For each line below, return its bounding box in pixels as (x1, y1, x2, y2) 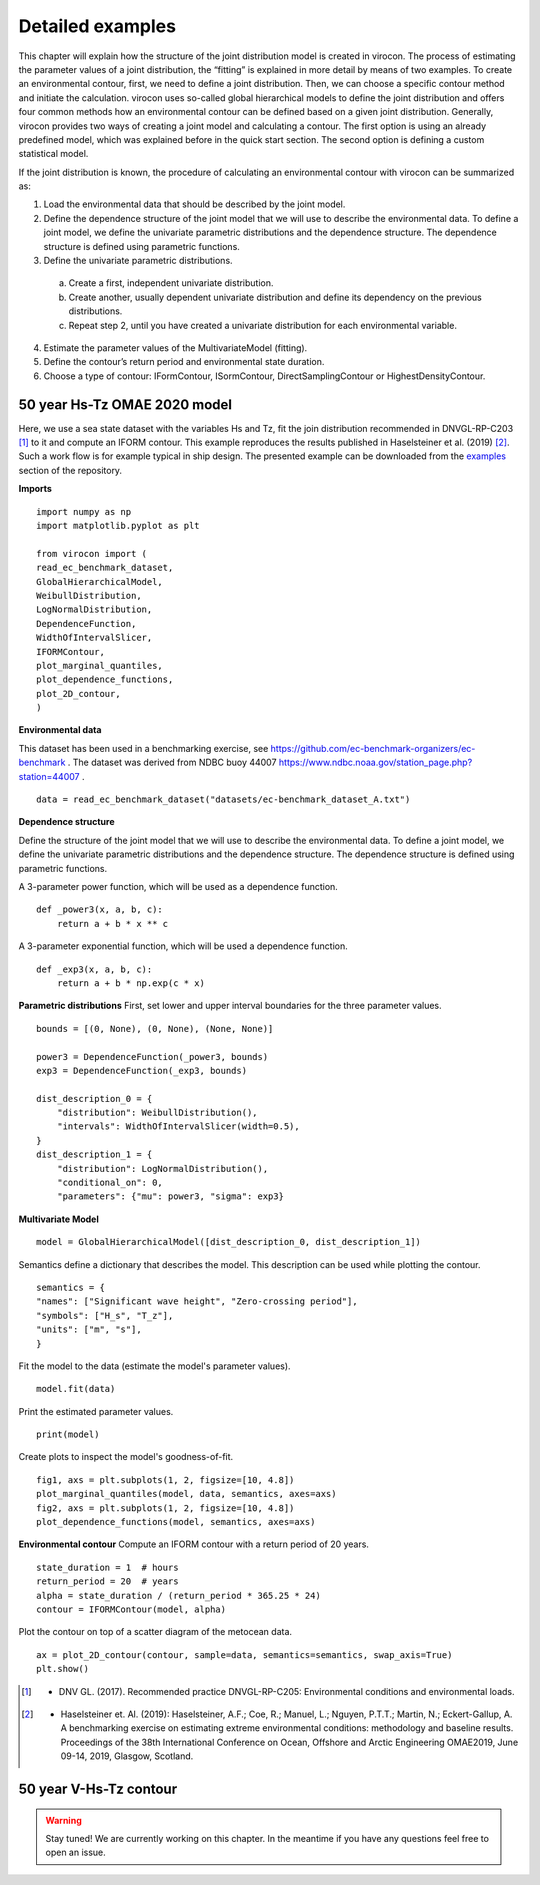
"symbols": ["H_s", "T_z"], (36, 1310, 174, 1321)
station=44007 (18, 770, 80, 782)
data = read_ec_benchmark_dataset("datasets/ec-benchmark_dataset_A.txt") (36, 794, 411, 805)
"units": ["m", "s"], (36, 1324, 142, 1335)
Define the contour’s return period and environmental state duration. (43, 356, 325, 368)
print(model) (36, 1429, 100, 1440)
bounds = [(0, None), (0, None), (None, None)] (36, 1023, 274, 1034)
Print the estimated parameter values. (18, 1405, 174, 1417)
